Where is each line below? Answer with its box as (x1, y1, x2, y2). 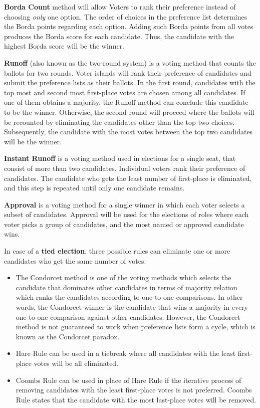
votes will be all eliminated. (34, 358, 119, 368)
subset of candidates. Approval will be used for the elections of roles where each (4, 209, 249, 220)
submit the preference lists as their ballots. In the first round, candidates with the (4, 77, 255, 88)
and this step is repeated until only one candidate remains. (4, 182, 185, 193)
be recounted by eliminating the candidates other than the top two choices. (4, 116, 235, 127)
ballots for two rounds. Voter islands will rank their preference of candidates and (4, 67, 251, 78)
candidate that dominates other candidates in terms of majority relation (16, 282, 237, 292)
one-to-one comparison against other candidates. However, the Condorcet (16, 311, 240, 322)
